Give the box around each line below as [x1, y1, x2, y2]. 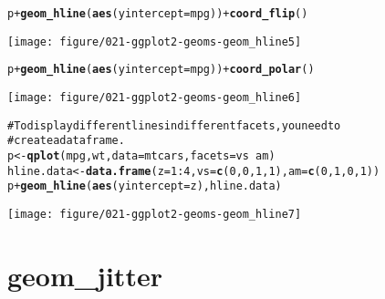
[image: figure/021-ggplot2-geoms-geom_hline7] [7, 207, 302, 221]
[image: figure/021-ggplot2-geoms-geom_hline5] [7, 35, 302, 48]
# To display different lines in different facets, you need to [7, 119, 341, 132]
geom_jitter [7, 256, 162, 294]
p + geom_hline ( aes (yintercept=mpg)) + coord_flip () [7, 7, 308, 20]
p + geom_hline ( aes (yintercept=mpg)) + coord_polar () [7, 63, 315, 77]
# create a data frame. [7, 134, 125, 148]
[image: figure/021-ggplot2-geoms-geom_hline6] [7, 90, 302, 104]
